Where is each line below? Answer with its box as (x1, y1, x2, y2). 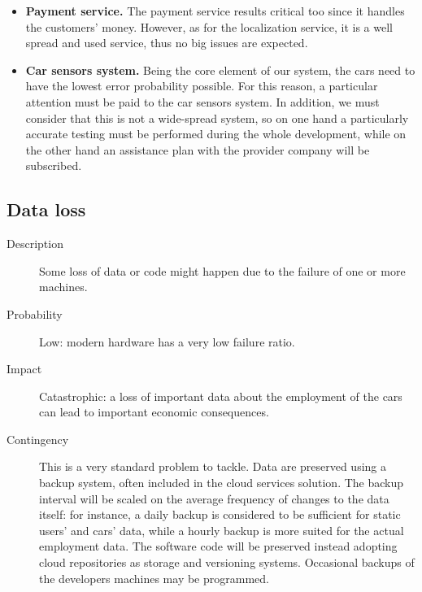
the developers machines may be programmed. (39, 569, 269, 586)
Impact (7, 360, 42, 377)
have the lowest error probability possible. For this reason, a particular (25, 77, 378, 94)
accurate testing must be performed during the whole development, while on (25, 125, 407, 142)
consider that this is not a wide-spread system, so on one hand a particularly (25, 109, 409, 126)
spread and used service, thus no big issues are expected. (25, 34, 308, 51)
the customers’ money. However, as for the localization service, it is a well (25, 18, 393, 35)
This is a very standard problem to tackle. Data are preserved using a (39, 458, 387, 475)
